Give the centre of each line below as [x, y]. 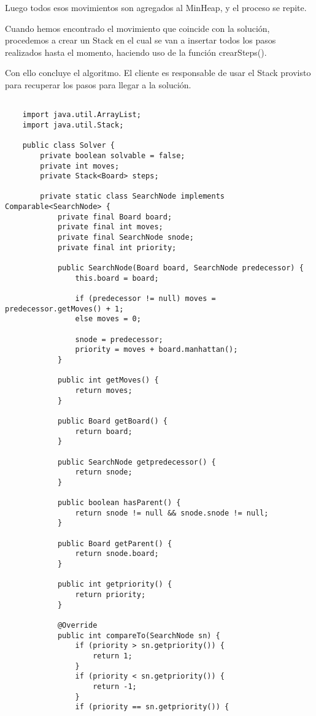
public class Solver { [68, 146]
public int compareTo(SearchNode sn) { [139, 635]
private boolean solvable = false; [113, 155]
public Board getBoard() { [112, 421]
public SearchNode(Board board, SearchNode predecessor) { [180, 268]
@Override [77, 626]
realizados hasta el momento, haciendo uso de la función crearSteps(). [136, 52]
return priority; [110, 595]
